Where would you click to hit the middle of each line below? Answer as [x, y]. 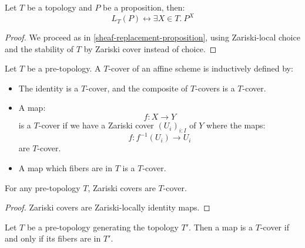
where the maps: [236, 125]
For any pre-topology [43, 187]
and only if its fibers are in [53, 238]
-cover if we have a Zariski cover [96, 125]
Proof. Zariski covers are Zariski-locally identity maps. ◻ [108, 207]
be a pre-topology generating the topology [103, 227]
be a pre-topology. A [64, 68]
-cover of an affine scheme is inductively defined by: [201, 68]
